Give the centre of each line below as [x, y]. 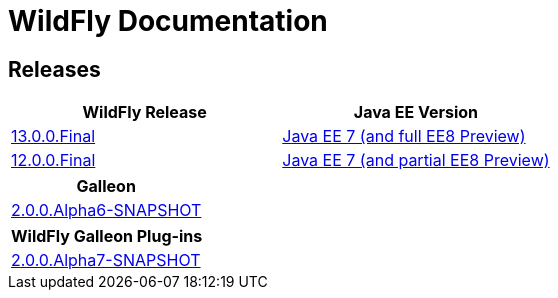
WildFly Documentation [168, 21]
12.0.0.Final [53, 160]
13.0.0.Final [53, 136]
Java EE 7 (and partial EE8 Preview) [416, 160]
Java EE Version [416, 112]
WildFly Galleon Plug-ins [107, 236]
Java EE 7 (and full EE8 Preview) [404, 136]
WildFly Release [144, 112]
